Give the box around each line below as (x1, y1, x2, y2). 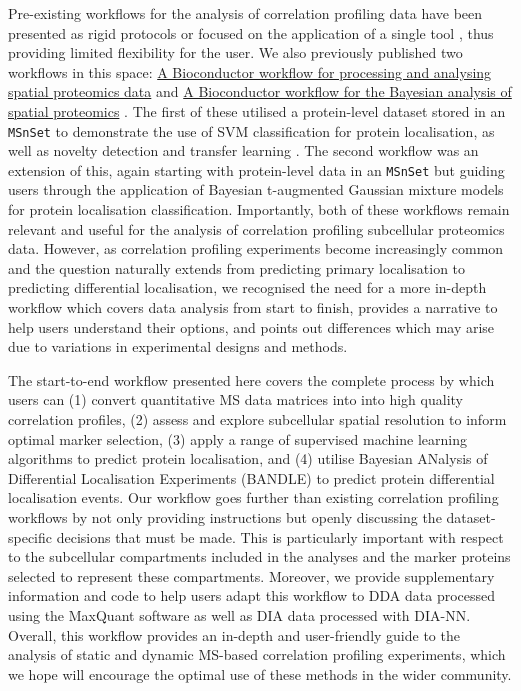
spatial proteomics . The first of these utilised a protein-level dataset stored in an (8, 100, 506, 121)
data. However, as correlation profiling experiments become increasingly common (8, 238, 504, 259)
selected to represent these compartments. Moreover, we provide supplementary (8, 565, 495, 586)
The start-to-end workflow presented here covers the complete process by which (8, 369, 495, 390)
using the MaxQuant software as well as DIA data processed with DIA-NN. (8, 604, 471, 625)
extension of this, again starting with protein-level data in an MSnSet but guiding (8, 159, 505, 180)
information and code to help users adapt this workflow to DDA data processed (8, 585, 496, 606)
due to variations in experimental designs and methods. (8, 336, 348, 357)
